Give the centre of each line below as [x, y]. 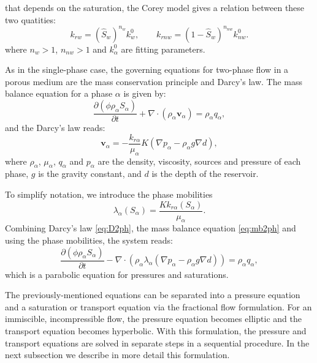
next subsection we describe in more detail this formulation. [117, 355]
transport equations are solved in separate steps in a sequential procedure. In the [157, 342]
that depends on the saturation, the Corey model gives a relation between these [155, 7]
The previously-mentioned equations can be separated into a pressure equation [153, 295]
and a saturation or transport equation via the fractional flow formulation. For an [158, 306]
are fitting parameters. [163, 49]
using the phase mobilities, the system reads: [89, 240]
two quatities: [30, 19]
